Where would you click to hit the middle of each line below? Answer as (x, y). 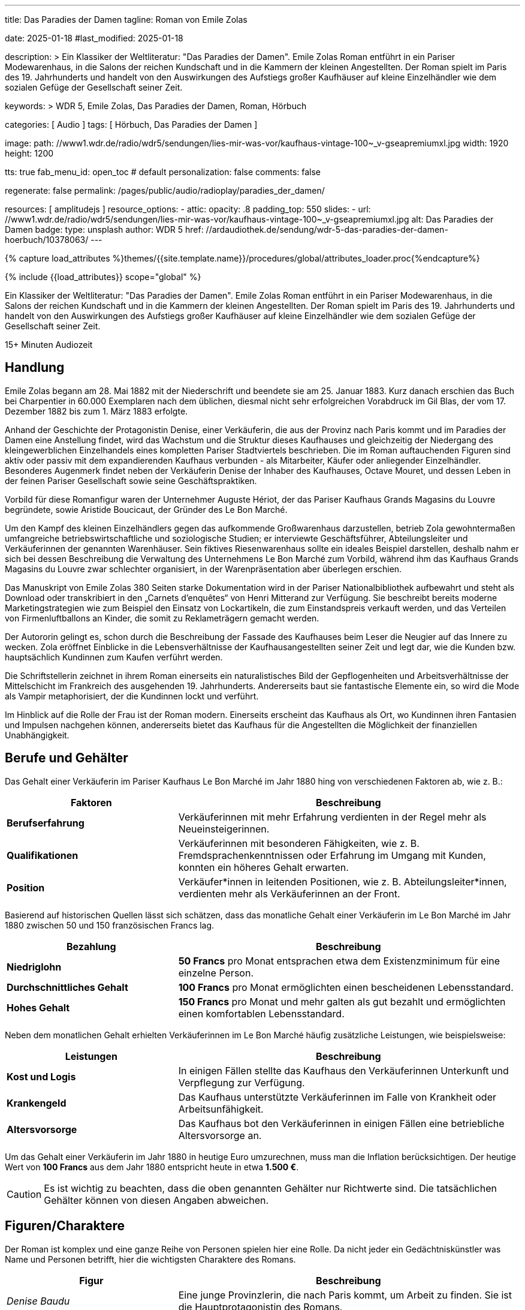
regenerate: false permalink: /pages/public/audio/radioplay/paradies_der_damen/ (165, 190)
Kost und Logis (41, 1076)
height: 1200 (29, 153)
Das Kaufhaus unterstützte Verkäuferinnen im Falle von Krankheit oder (337, 1097)
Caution (24, 1194)
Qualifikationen (43, 855)
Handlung (35, 368)
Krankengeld (37, 1103)
